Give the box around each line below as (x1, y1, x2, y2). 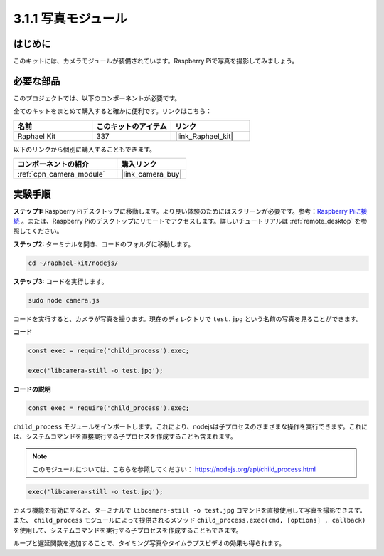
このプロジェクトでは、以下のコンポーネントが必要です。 (13, 93, 181, 103)
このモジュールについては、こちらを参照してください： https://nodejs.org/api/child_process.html (32, 465, 316, 473)
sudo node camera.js (28, 296, 100, 304)
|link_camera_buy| (121, 169, 183, 179)
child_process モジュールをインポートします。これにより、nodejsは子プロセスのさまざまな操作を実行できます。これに (13, 422, 368, 431)
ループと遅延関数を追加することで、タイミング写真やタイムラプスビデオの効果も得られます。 (13, 539, 286, 547)
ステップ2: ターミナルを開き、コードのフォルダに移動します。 (13, 239, 195, 248)
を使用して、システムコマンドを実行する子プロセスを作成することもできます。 (13, 525, 242, 534)
